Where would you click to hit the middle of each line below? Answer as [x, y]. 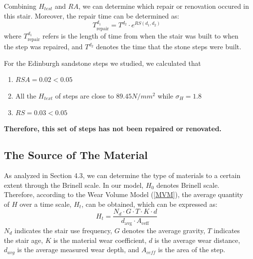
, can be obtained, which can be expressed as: [149, 204]
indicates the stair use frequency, [63, 230]
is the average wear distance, [197, 240]
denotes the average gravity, [164, 230]
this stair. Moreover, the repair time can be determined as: [92, 15]
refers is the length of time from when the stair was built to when [140, 35]
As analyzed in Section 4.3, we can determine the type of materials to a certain [122, 175]
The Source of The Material [76, 155]
